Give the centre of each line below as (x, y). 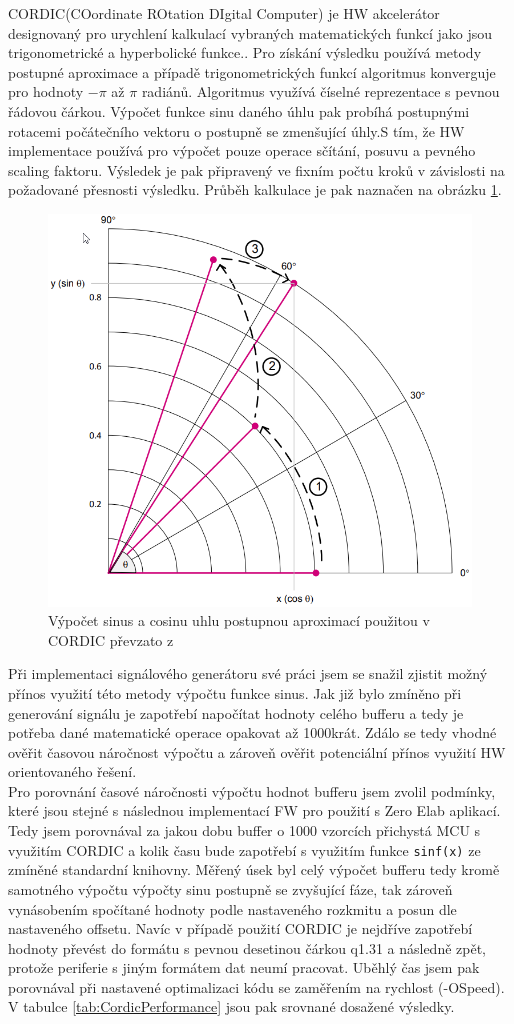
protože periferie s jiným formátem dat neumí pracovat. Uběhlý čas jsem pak (244, 967)
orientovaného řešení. (72, 771)
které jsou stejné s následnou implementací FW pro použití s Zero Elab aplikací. (254, 810)
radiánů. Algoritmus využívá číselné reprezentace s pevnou (320, 91)
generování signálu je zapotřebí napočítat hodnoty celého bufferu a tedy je (236, 712)
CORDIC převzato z (111, 639)
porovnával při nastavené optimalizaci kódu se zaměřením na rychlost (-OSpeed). (256, 986)
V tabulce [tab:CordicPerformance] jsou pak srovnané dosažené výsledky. (231, 1006)
